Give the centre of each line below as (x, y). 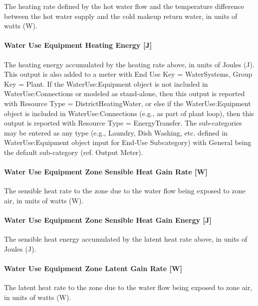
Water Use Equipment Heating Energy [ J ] (78, 45)
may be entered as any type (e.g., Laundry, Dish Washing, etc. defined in (116, 132)
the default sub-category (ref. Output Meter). (74, 152)
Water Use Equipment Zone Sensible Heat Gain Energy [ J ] (108, 220)
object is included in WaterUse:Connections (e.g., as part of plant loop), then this (129, 113)
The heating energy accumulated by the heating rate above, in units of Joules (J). (129, 64)
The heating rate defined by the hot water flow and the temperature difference (124, 6)
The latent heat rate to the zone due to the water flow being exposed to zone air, (128, 287)
